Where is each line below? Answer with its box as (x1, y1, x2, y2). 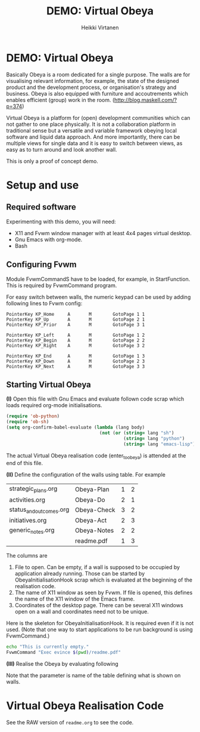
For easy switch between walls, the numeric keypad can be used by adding (6, 293, 191, 300)
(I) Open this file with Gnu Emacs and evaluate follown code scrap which (6, 395, 185, 402)
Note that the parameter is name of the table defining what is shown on (6, 672, 181, 679)
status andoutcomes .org (9, 505, 70, 515)
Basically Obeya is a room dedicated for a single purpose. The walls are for (6, 70, 190, 78)
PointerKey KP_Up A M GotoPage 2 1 (6, 316, 145, 322)
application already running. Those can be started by (14, 570, 145, 577)
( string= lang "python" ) (123, 435, 185, 441)
